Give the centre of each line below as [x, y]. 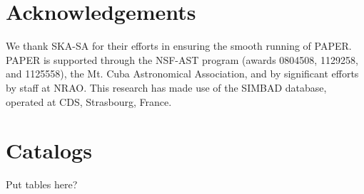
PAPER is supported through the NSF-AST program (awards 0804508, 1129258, [182, 59]
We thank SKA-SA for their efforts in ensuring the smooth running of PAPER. [179, 46]
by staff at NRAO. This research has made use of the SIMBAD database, [166, 87]
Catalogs [49, 150]
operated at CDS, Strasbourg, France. [89, 101]
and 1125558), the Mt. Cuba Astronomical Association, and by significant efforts [182, 74]
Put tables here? [42, 184]
